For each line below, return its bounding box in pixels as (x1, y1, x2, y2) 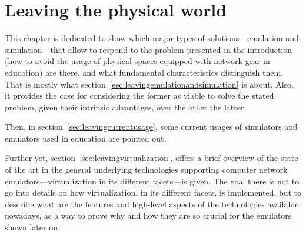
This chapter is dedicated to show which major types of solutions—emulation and (5, 32, 299, 44)
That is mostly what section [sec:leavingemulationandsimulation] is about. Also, (5, 78, 294, 90)
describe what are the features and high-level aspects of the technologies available (5, 197, 299, 210)
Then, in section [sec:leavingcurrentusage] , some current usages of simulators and (5, 120, 298, 133)
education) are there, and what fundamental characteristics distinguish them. (5, 66, 283, 78)
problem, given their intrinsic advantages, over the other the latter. (5, 100, 247, 113)
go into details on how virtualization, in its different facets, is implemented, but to (5, 186, 301, 199)
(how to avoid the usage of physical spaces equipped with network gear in (5, 55, 270, 67)
